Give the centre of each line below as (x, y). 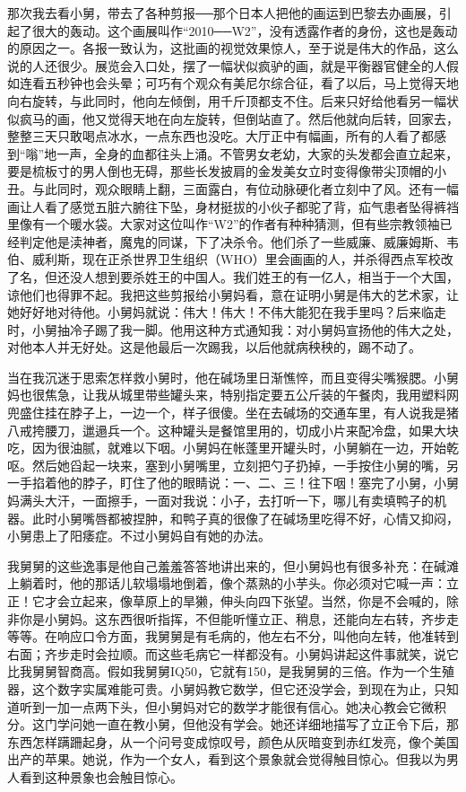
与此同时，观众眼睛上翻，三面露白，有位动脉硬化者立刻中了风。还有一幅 (245, 188)
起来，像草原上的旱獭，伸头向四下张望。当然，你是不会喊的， (264, 601)
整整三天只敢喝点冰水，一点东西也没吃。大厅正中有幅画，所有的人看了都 (220, 136)
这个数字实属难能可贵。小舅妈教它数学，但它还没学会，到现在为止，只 (239, 688)
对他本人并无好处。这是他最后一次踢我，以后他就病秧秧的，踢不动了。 (214, 347)
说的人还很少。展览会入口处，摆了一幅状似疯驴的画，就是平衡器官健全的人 (227, 65)
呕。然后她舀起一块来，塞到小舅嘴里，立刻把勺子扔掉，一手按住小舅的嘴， (227, 465)
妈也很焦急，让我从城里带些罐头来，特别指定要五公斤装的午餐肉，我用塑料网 (233, 395)
